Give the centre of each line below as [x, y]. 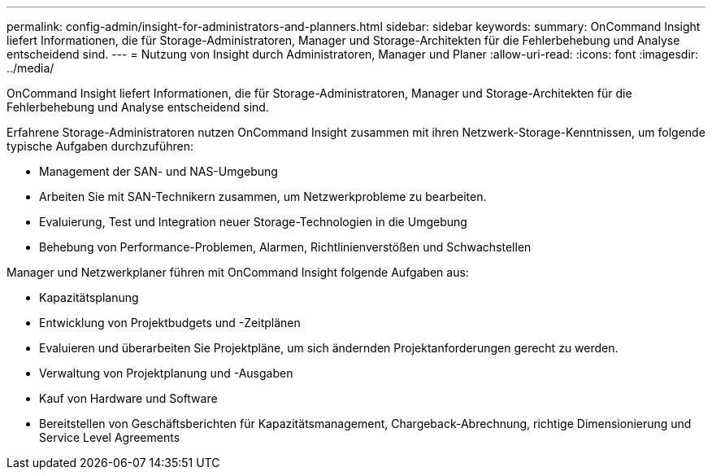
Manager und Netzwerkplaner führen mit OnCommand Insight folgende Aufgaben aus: [238, 272]
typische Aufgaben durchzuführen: [100, 146]
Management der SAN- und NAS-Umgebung [158, 171]
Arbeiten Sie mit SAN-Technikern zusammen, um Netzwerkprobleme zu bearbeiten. [263, 197]
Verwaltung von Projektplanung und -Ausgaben [166, 373]
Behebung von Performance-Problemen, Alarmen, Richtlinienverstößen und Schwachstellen [285, 247]
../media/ [30, 68]
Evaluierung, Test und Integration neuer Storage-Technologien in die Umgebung [253, 222]
